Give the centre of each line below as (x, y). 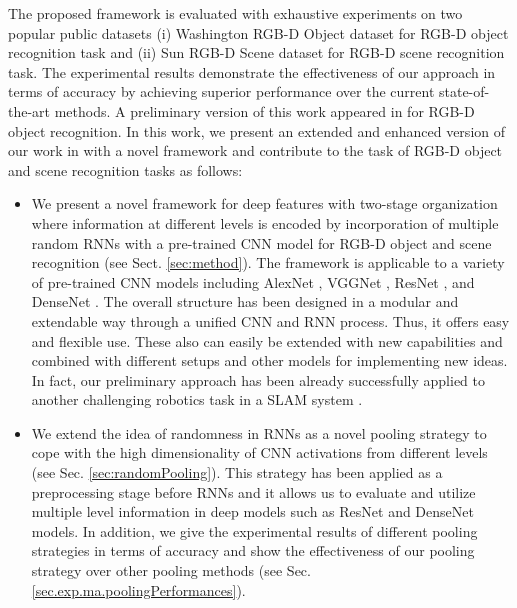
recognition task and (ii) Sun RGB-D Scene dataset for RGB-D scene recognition (256, 52)
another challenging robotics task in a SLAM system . (197, 399)
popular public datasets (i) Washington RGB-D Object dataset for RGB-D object (258, 32)
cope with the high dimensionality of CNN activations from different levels (259, 452)
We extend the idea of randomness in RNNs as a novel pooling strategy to (259, 432)
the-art (29, 110)
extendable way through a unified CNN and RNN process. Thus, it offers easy (270, 320)
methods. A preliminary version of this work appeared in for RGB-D (264, 110)
